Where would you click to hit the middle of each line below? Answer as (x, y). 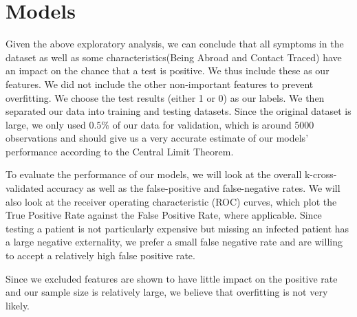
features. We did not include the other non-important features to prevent (160, 84)
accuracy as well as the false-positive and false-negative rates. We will (194, 188)
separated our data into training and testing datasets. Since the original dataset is (178, 111)
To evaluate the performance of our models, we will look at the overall (154, 174)
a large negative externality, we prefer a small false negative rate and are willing (174, 242)
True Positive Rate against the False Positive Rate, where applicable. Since (164, 215)
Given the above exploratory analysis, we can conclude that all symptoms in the (175, 44)
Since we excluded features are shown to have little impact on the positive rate (172, 278)
